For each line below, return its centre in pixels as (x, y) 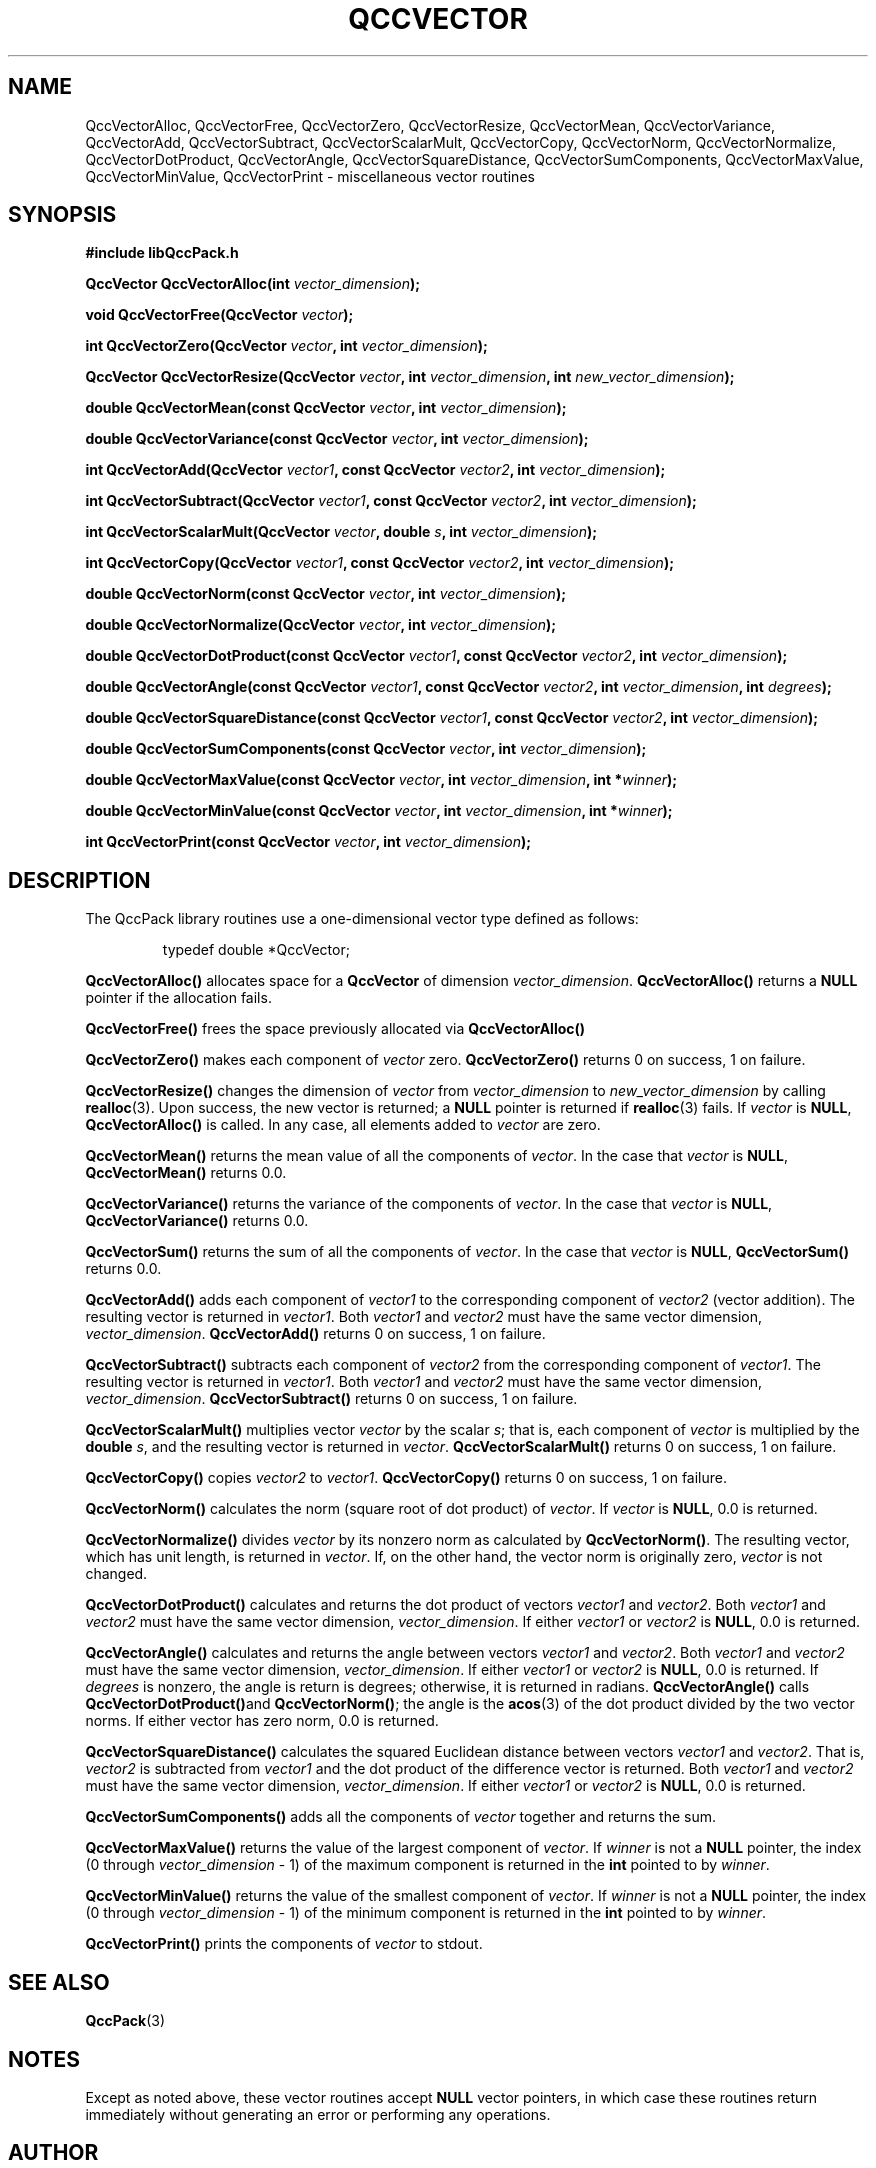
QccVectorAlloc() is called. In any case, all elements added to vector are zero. (343, 1125)
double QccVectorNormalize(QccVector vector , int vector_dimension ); (320, 625)
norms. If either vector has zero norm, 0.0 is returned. (262, 1721)
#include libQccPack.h (162, 253)
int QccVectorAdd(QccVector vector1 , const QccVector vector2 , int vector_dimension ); (375, 470)
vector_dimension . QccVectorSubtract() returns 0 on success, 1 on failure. (331, 1399)
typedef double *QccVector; (256, 950)
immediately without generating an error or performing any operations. (318, 2114)
